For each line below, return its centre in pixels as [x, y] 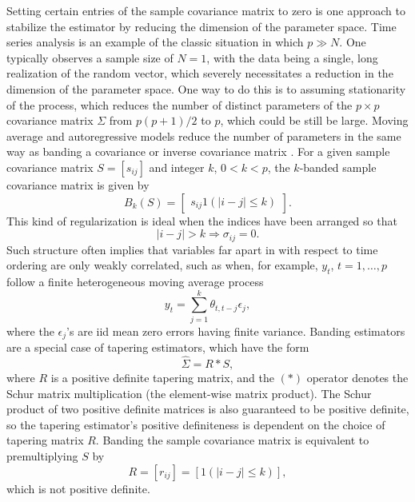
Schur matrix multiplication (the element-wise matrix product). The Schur [189, 393]
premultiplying [42, 455]
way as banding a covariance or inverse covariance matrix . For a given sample [198, 151]
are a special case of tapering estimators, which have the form [158, 347]
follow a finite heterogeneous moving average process [135, 281]
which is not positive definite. [78, 488]
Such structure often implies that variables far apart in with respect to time [192, 249]
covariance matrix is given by [78, 184]
